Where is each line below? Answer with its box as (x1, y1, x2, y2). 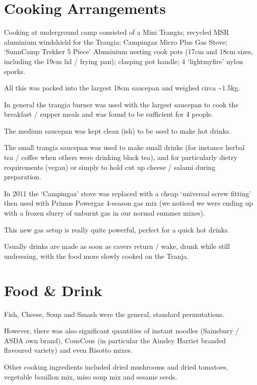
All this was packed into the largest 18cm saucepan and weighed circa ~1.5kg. (4, 82, 240, 93)
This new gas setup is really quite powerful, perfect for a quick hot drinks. (4, 224, 230, 234)
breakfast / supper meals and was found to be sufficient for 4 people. (4, 109, 213, 119)
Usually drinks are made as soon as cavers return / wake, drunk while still (4, 241, 230, 251)
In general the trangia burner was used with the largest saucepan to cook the (4, 99, 239, 109)
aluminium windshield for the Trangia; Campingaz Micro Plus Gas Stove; (4, 36, 228, 47)
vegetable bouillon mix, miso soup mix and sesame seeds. (4, 371, 178, 382)
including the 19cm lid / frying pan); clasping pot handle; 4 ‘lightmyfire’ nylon (4, 56, 243, 66)
